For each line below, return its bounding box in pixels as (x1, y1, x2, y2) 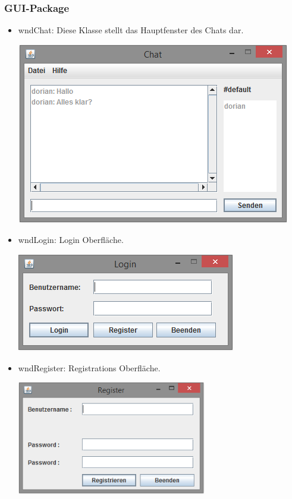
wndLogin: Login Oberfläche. (18, 233, 124, 246)
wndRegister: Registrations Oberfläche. (18, 361, 161, 374)
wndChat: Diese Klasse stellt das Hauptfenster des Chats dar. (18, 24, 244, 36)
